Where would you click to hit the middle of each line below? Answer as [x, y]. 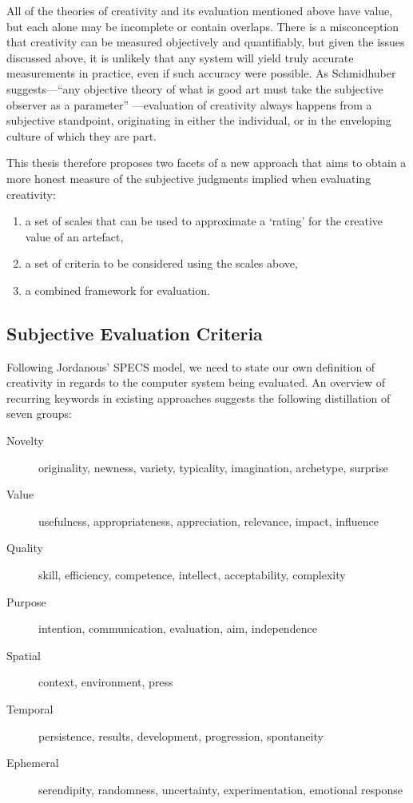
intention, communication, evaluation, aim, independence [178, 628]
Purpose [26, 601]
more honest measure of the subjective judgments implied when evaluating [189, 178]
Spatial [24, 655]
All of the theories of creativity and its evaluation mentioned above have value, [200, 10]
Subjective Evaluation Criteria [135, 333]
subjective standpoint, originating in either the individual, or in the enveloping [199, 120]
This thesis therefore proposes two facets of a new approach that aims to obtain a [206, 163]
